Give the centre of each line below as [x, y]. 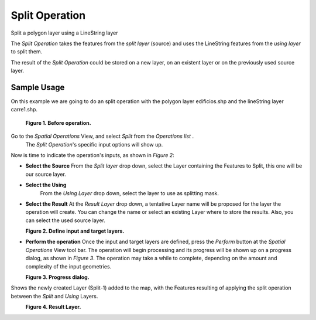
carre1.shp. [24, 110]
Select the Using [46, 185]
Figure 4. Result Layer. [53, 307]
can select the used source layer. [65, 220]
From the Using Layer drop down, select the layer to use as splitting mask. [130, 193]
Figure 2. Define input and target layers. [75, 231]
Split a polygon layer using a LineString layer [64, 33]
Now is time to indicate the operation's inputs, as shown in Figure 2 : [93, 155]
